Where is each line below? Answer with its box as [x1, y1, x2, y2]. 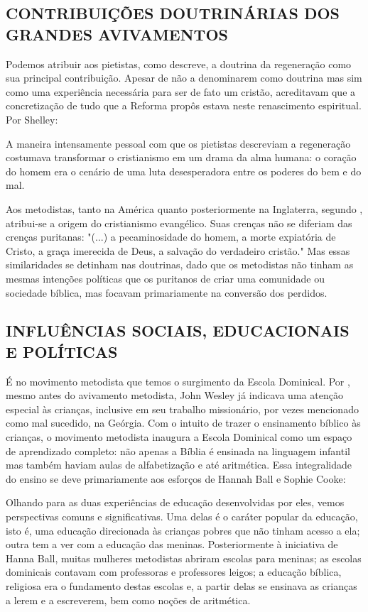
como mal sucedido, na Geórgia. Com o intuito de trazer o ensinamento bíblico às [6, 415, 361, 430]
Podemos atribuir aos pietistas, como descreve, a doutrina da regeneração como [6, 56, 352, 71]
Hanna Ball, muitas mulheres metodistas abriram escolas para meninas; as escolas [6, 550, 362, 565]
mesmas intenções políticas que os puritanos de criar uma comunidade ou [6, 271, 325, 285]
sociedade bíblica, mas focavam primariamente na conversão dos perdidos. [6, 285, 328, 300]
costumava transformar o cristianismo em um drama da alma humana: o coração [6, 150, 357, 165]
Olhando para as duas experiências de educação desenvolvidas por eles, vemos [6, 495, 345, 510]
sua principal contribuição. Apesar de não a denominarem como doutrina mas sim [6, 70, 362, 85]
